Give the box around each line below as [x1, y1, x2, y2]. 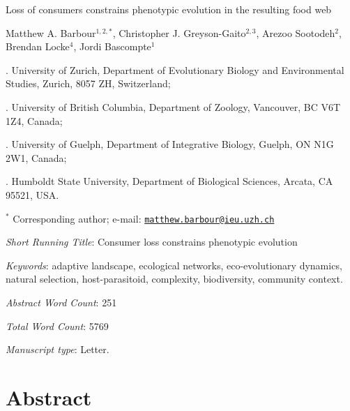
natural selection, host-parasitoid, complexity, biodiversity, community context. [6, 271, 343, 286]
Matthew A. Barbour [6, 25, 96, 40]
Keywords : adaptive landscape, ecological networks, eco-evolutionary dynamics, [6, 257, 342, 272]
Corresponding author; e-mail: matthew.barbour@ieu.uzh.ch [13, 211, 275, 225]
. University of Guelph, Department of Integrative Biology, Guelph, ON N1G [6, 137, 334, 151]
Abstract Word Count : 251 [6, 294, 117, 309]
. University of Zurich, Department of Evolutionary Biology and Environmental [6, 62, 344, 77]
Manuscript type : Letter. [6, 342, 109, 357]
